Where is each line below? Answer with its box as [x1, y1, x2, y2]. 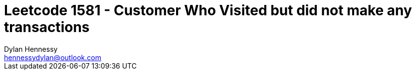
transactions [4, 19, 90, 36]
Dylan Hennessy [4, 44, 58, 53]
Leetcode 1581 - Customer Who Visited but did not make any [4, 2, 412, 19]
